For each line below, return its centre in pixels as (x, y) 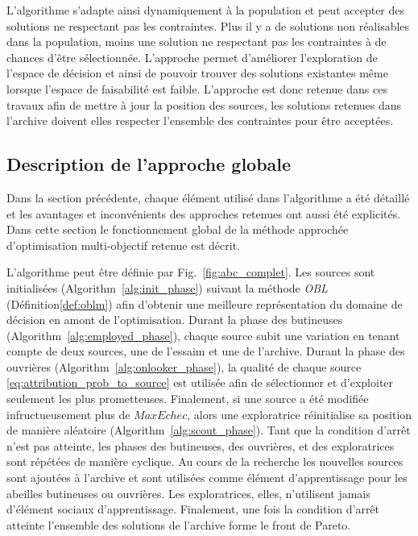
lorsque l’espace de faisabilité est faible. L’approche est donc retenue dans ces (197, 88)
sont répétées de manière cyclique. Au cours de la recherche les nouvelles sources (205, 461)
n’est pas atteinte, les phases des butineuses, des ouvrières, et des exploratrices (201, 445)
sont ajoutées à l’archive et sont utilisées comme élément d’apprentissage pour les (207, 478)
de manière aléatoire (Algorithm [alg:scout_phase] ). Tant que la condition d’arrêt (209, 430)
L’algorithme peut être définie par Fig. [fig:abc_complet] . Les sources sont (191, 272)
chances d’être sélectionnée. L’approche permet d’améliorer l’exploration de (192, 57)
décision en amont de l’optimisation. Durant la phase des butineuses (175, 320)
